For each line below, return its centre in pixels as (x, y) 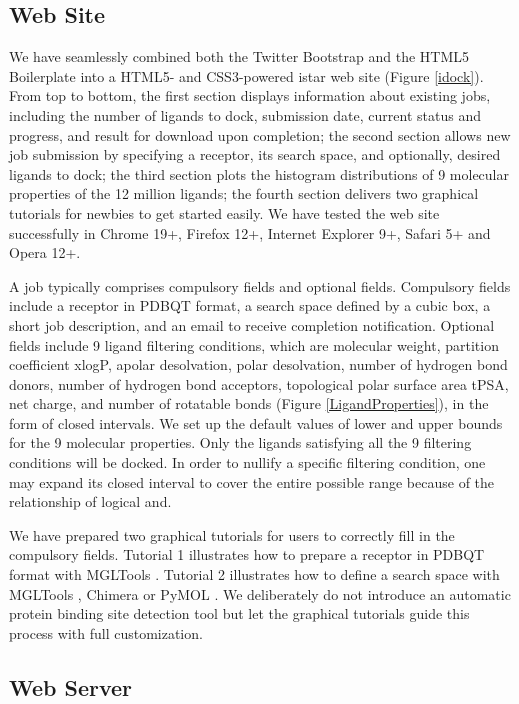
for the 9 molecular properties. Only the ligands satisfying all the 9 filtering (240, 442)
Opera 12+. (45, 252)
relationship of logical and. (90, 501)
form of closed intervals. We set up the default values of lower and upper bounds (256, 422)
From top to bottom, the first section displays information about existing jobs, (250, 95)
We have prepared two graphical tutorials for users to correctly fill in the (232, 534)
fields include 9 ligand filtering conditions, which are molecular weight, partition (254, 344)
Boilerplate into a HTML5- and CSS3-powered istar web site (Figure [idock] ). (246, 75)
